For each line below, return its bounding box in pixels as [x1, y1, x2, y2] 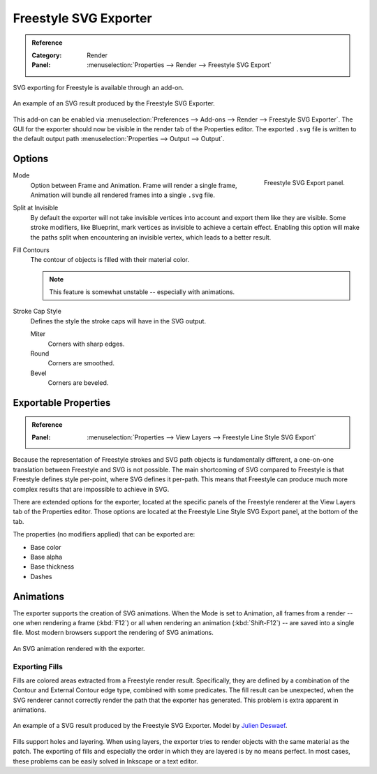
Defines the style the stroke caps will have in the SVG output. [30, 316, 206, 325]
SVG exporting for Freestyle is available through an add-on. [13, 83, 184, 92]
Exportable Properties [13, 397, 111, 409]
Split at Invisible [13, 203, 59, 212]
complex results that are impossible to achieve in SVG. [13, 485, 170, 493]
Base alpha [30, 553, 63, 561]
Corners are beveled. [47, 379, 109, 387]
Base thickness [30, 562, 75, 571]
